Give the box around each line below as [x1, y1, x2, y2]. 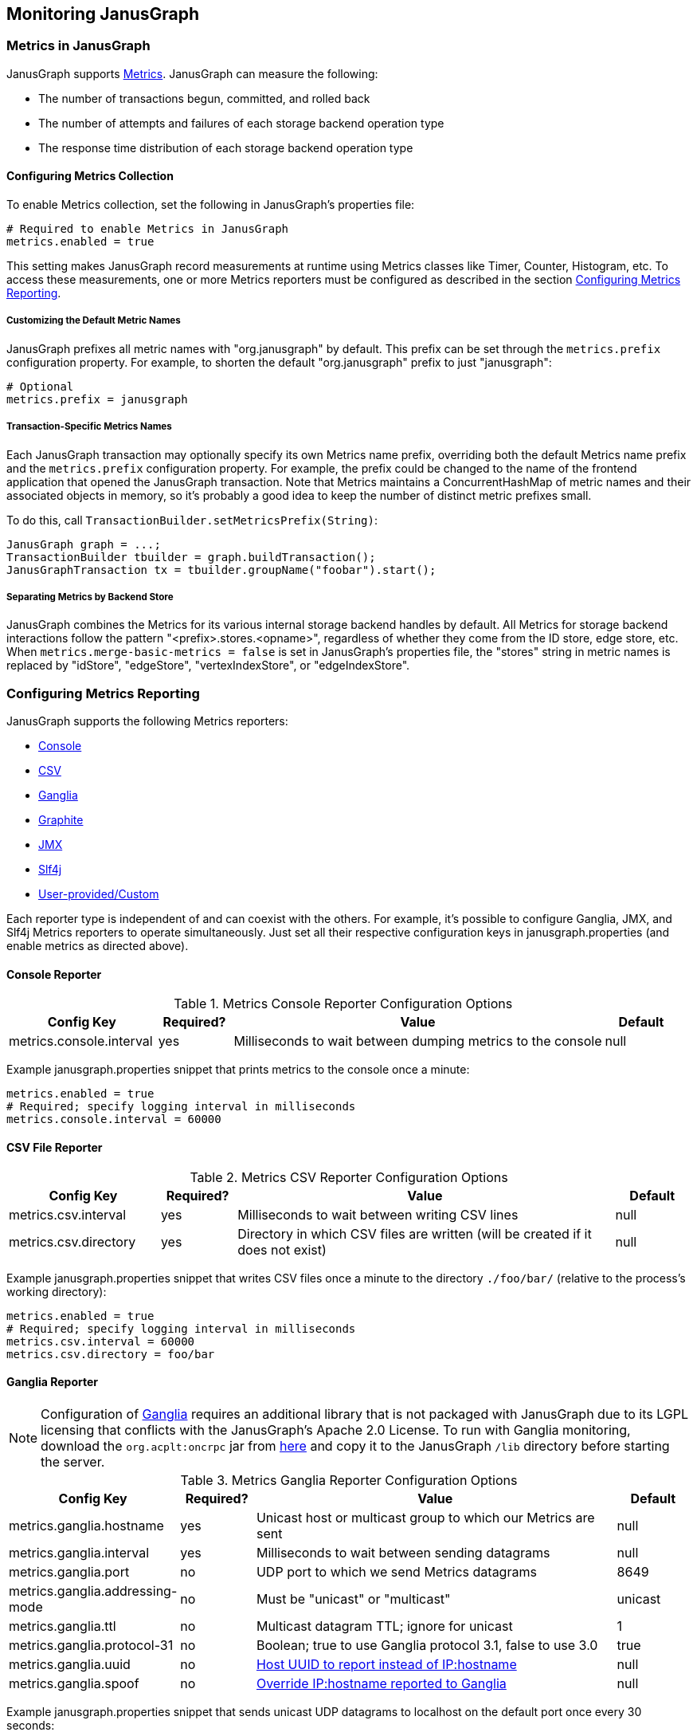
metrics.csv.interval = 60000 [6, 1334, 195, 1348]
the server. [41, 1453, 105, 1470]
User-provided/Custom [38, 887, 159, 901]
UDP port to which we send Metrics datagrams [256, 1563, 537, 1580]
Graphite [38, 813, 84, 827]
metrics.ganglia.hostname [9, 1517, 164, 1534]
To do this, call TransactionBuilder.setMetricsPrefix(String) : [6, 513, 378, 527]
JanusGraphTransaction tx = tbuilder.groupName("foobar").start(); [6, 563, 437, 576]
